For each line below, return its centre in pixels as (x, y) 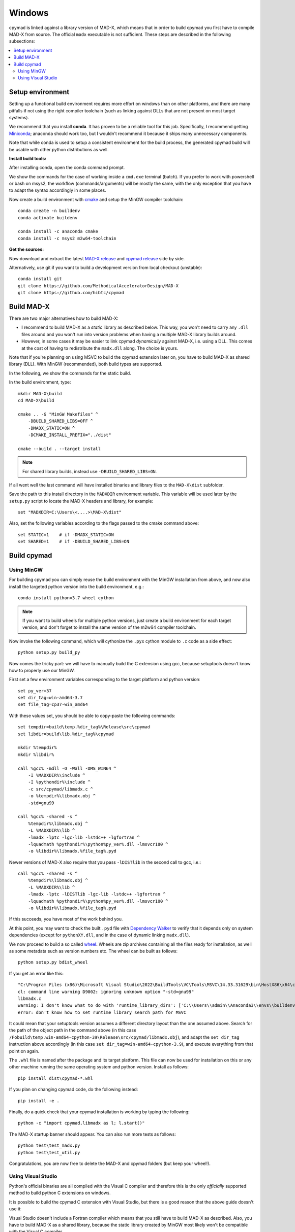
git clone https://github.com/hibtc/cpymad (71, 293)
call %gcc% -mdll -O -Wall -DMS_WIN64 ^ (67, 768)
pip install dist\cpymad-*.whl (56, 1078)
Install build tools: (28, 158)
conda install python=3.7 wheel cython (66, 598)
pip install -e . (39, 1101)
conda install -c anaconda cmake (58, 231)
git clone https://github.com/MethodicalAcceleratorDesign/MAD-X (98, 286)
